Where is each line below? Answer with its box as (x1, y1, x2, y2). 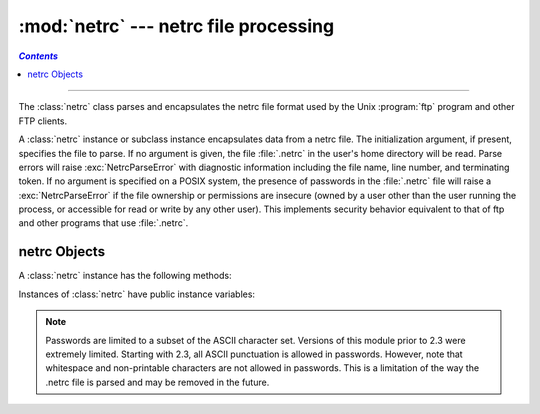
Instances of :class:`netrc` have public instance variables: (18, 288, 255, 300)
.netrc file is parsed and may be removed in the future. (45, 376, 270, 388)
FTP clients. (18, 115, 68, 127)
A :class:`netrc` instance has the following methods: (18, 270, 232, 282)
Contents (18, 50, 59, 62)
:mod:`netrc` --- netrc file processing (18, 15, 335, 37)
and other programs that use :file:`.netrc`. (18, 217, 189, 229)
